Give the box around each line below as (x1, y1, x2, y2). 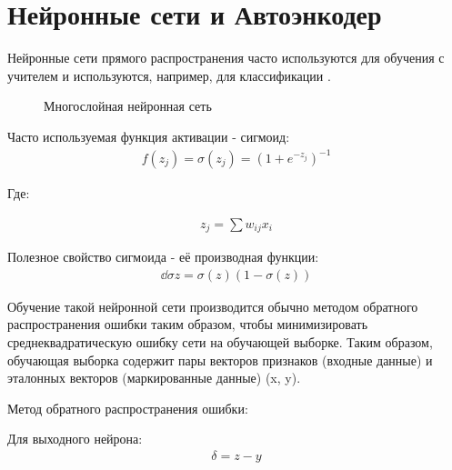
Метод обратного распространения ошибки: (7, 398, 248, 417)
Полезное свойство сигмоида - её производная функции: (7, 247, 319, 266)
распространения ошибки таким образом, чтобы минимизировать (7, 315, 368, 334)
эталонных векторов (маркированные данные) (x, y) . (7, 368, 301, 387)
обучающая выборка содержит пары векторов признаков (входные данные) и (7, 350, 433, 369)
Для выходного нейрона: (7, 429, 143, 448)
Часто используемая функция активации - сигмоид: (7, 126, 290, 145)
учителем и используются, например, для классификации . (7, 65, 331, 85)
